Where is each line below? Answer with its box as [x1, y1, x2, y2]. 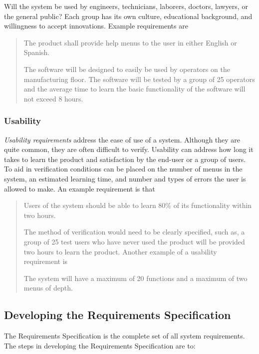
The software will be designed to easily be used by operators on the [23, 63, 230, 74]
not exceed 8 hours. [23, 93, 83, 103]
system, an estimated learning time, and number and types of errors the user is [4, 173, 246, 183]
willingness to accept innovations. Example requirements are [4, 20, 188, 31]
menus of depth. [23, 282, 73, 293]
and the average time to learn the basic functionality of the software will [23, 83, 246, 94]
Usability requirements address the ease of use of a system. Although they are [4, 134, 241, 144]
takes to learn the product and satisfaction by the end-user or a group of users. [4, 153, 246, 164]
